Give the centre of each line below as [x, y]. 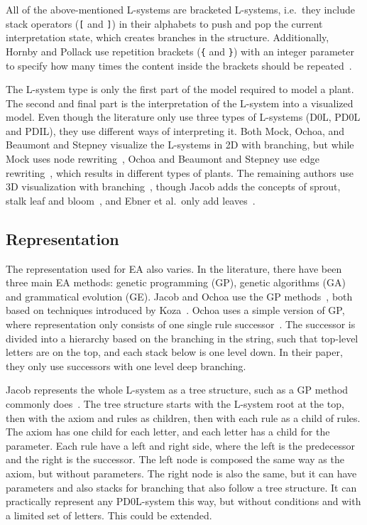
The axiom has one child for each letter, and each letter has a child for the [168, 432]
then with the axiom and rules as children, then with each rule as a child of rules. [183, 417]
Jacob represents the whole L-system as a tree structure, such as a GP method [177, 390]
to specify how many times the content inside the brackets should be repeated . [179, 65]
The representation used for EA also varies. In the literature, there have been [174, 268]
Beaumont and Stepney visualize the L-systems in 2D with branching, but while [180, 145]
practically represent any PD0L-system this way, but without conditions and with [183, 501]
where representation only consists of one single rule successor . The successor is [181, 324]
